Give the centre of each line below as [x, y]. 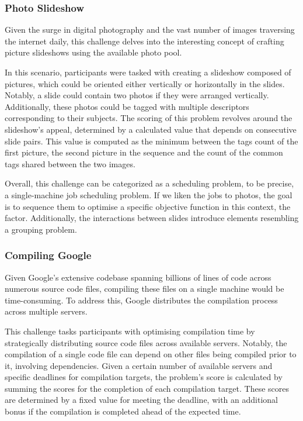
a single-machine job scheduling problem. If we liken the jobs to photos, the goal [149, 194]
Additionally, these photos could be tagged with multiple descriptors [127, 106]
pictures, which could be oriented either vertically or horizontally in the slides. [145, 83]
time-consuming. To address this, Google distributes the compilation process [141, 300]
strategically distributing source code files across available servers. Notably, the [146, 342]
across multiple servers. [46, 311]
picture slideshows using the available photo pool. [93, 52]
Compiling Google [48, 255]
